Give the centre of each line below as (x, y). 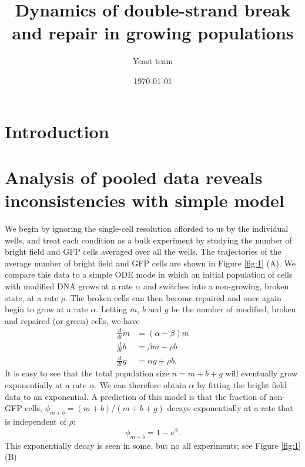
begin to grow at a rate (46, 309)
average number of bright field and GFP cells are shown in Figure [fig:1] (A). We (150, 263)
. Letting (112, 309)
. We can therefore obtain (140, 385)
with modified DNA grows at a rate (69, 286)
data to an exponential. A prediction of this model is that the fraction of (136, 396)
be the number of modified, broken (234, 309)
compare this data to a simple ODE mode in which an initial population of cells (149, 274)
